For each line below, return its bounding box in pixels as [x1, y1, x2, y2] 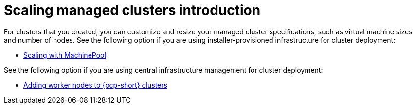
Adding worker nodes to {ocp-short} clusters [23, 80, 167, 89]
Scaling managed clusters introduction [4, 2, 261, 18]
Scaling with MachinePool [23, 50, 106, 59]
